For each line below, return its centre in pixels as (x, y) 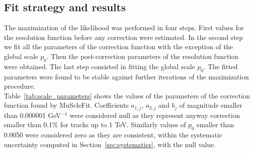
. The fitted (221, 66)
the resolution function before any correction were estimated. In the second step (124, 37)
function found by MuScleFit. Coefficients (66, 105)
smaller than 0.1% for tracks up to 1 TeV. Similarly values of (95, 124)
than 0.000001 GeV (32, 115)
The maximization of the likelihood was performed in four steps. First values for (124, 28)
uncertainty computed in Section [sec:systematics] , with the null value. (110, 144)
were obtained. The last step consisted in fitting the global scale (100, 66)
